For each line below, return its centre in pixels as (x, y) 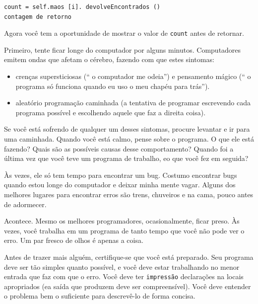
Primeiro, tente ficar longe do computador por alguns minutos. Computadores (123, 49)
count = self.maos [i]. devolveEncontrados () (82, 7)
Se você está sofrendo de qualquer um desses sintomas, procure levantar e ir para (127, 129)
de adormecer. (25, 204)
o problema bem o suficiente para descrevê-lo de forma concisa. (100, 296)
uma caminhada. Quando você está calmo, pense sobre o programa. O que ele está (129, 139)
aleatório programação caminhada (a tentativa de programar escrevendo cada (133, 103)
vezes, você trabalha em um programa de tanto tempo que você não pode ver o (124, 230)
